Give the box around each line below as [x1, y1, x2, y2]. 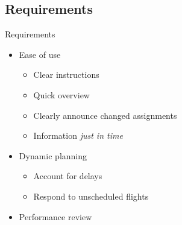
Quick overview [33, 88, 90, 101]
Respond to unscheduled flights [33, 189, 149, 202]
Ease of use [19, 48, 61, 60]
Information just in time [33, 129, 123, 142]
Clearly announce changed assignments [33, 109, 177, 121]
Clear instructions [33, 68, 99, 81]
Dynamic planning [19, 149, 87, 162]
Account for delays [33, 170, 102, 182]
